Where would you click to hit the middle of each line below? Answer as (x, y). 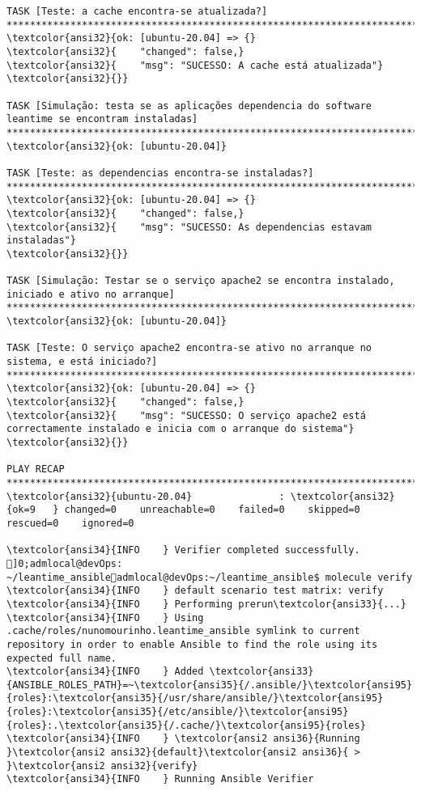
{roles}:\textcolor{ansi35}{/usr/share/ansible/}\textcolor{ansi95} (195, 698)
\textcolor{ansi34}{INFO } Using (105, 618)
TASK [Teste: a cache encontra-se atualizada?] (137, 11)
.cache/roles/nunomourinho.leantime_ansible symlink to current (183, 631)
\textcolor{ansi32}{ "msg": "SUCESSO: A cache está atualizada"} (195, 65)
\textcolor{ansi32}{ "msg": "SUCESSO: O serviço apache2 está (186, 415)
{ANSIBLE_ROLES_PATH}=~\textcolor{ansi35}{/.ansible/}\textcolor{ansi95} (210, 685)
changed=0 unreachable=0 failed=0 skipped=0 (212, 510)
